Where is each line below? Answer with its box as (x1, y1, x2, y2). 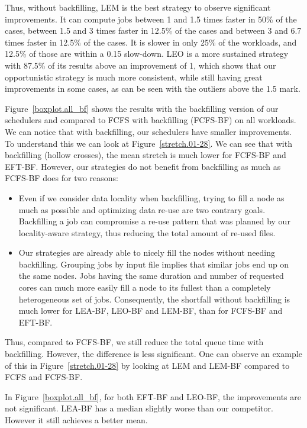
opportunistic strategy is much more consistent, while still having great (5, 70, 263, 83)
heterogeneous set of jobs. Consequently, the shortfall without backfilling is (18, 292, 290, 305)
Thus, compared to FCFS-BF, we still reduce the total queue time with (5, 336, 264, 348)
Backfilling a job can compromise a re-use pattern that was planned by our (18, 215, 290, 227)
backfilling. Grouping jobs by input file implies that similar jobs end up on (18, 258, 289, 270)
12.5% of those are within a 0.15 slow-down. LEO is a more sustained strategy (5, 47, 289, 60)
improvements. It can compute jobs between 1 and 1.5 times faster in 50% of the (5, 12, 297, 25)
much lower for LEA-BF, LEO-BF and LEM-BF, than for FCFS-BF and (18, 304, 283, 317)
